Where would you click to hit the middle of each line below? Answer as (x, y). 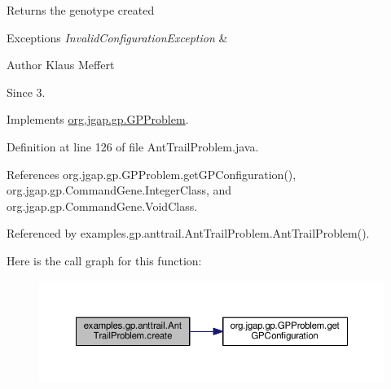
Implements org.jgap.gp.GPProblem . (98, 119)
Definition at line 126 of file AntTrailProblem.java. (133, 146)
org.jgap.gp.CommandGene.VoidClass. (102, 205)
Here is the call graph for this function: (104, 260)
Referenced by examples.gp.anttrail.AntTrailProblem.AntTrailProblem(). (188, 233)
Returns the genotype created (81, 10)
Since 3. (26, 92)
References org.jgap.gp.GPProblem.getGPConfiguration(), (152, 174)
